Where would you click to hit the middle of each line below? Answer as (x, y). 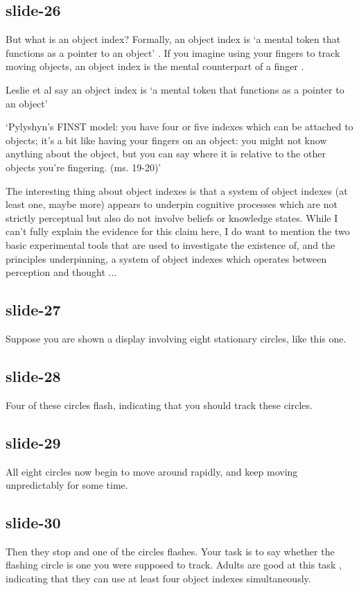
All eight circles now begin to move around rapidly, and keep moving (152, 471)
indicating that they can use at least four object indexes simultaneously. (158, 579)
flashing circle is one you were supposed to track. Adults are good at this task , (174, 565)
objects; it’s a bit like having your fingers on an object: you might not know (166, 140)
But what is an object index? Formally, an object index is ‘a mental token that (173, 39)
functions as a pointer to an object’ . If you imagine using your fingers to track (173, 52)
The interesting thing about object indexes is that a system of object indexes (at (177, 190)
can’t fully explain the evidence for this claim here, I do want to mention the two (178, 231)
